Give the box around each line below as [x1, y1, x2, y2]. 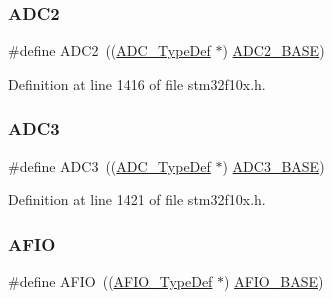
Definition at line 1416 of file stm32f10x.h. [8, 73, 266, 94]
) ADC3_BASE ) [222, 155, 325, 176]
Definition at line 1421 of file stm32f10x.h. [8, 189, 266, 210]
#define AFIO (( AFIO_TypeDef [8, 271, 213, 292]
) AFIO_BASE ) [224, 271, 324, 292]
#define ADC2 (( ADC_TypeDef [8, 40, 211, 61]
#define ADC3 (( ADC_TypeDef [8, 155, 211, 176]
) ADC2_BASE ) [222, 40, 325, 61]
